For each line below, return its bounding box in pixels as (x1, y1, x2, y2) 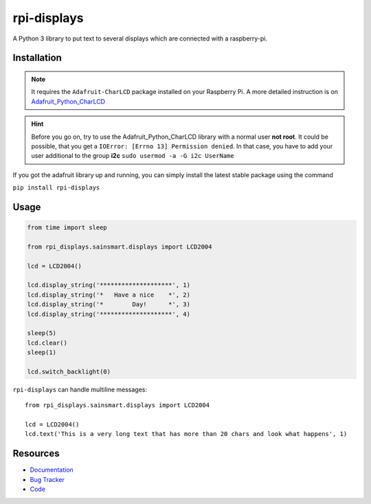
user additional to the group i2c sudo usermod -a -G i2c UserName (31, 152, 234, 160)
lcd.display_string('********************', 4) (27, 310, 190, 318)
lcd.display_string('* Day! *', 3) (27, 301, 190, 308)
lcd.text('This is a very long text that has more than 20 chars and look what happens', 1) (25, 430, 348, 438)
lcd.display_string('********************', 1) (27, 282, 190, 289)
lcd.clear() (27, 339, 68, 347)
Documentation (30, 466, 74, 474)
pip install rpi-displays (12, 184, 100, 192)
